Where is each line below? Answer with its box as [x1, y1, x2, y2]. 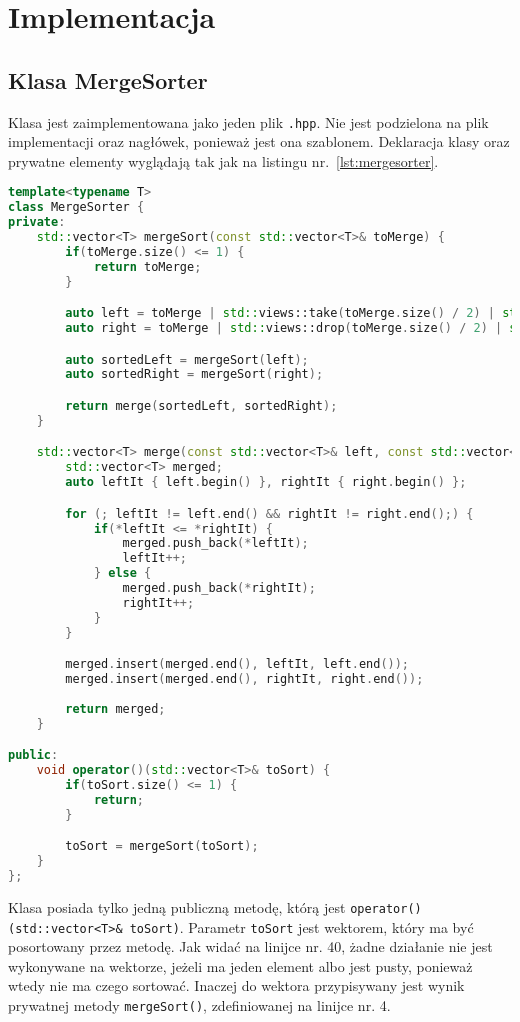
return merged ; [65, 701, 166, 716]
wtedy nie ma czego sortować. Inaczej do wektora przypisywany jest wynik [8, 975, 465, 996]
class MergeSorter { [8, 200, 145, 215]
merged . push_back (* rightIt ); [122, 581, 316, 596]
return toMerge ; [93, 259, 202, 274]
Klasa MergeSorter [8, 64, 208, 95]
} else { [93, 566, 152, 581]
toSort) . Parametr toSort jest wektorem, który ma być [129, 916, 474, 937]
